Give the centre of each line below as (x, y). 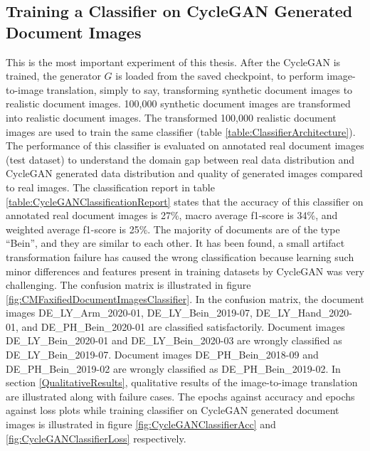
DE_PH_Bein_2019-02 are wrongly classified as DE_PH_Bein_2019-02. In (173, 368)
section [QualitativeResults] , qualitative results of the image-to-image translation (182, 382)
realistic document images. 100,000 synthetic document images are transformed (178, 104)
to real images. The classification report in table (110, 187)
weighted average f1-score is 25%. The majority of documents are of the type (173, 229)
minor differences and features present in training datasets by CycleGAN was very (185, 271)
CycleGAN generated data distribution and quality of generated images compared (184, 173)
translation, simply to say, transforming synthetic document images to (200, 89)
